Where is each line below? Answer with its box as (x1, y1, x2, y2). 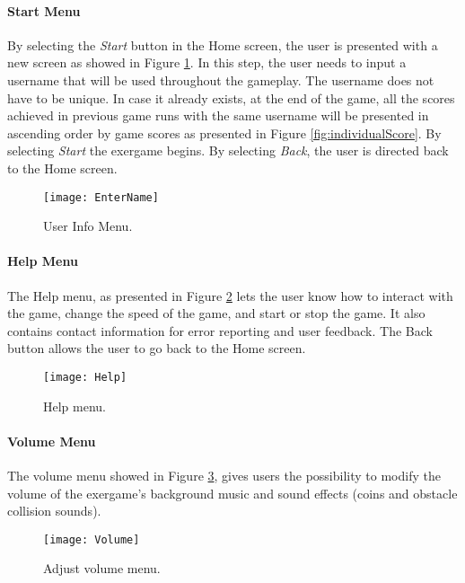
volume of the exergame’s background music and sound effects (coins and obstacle (7, 483, 458, 502)
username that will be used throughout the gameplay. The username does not (7, 70, 434, 89)
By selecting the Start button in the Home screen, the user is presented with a (7, 35, 438, 54)
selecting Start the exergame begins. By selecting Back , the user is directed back (7, 141, 449, 160)
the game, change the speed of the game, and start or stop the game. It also (7, 304, 426, 322)
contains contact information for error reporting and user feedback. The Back (7, 321, 433, 340)
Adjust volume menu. (43, 559, 161, 578)
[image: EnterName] (43, 190, 159, 204)
